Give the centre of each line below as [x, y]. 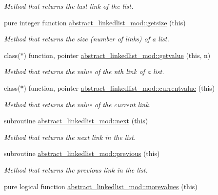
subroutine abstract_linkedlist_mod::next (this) [76, 121]
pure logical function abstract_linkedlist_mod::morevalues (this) [101, 186]
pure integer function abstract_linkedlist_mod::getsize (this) [95, 22]
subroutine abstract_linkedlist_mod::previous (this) [82, 153]
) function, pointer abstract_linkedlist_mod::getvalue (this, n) [117, 55]
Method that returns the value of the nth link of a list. [84, 71]
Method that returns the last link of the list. [69, 6]
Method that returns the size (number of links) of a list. [87, 39]
